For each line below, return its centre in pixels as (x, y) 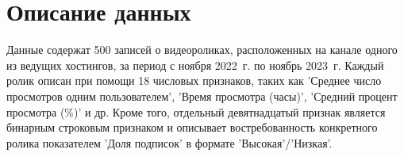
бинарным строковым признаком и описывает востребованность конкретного (192, 127)
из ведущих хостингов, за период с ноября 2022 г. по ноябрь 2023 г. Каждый (195, 65)
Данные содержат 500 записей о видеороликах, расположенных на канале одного (202, 50)
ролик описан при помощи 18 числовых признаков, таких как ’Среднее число (194, 80)
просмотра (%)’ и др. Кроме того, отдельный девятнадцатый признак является (196, 111)
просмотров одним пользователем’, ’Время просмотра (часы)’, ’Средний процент (202, 96)
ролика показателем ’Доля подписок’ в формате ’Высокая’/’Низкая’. (169, 142)
